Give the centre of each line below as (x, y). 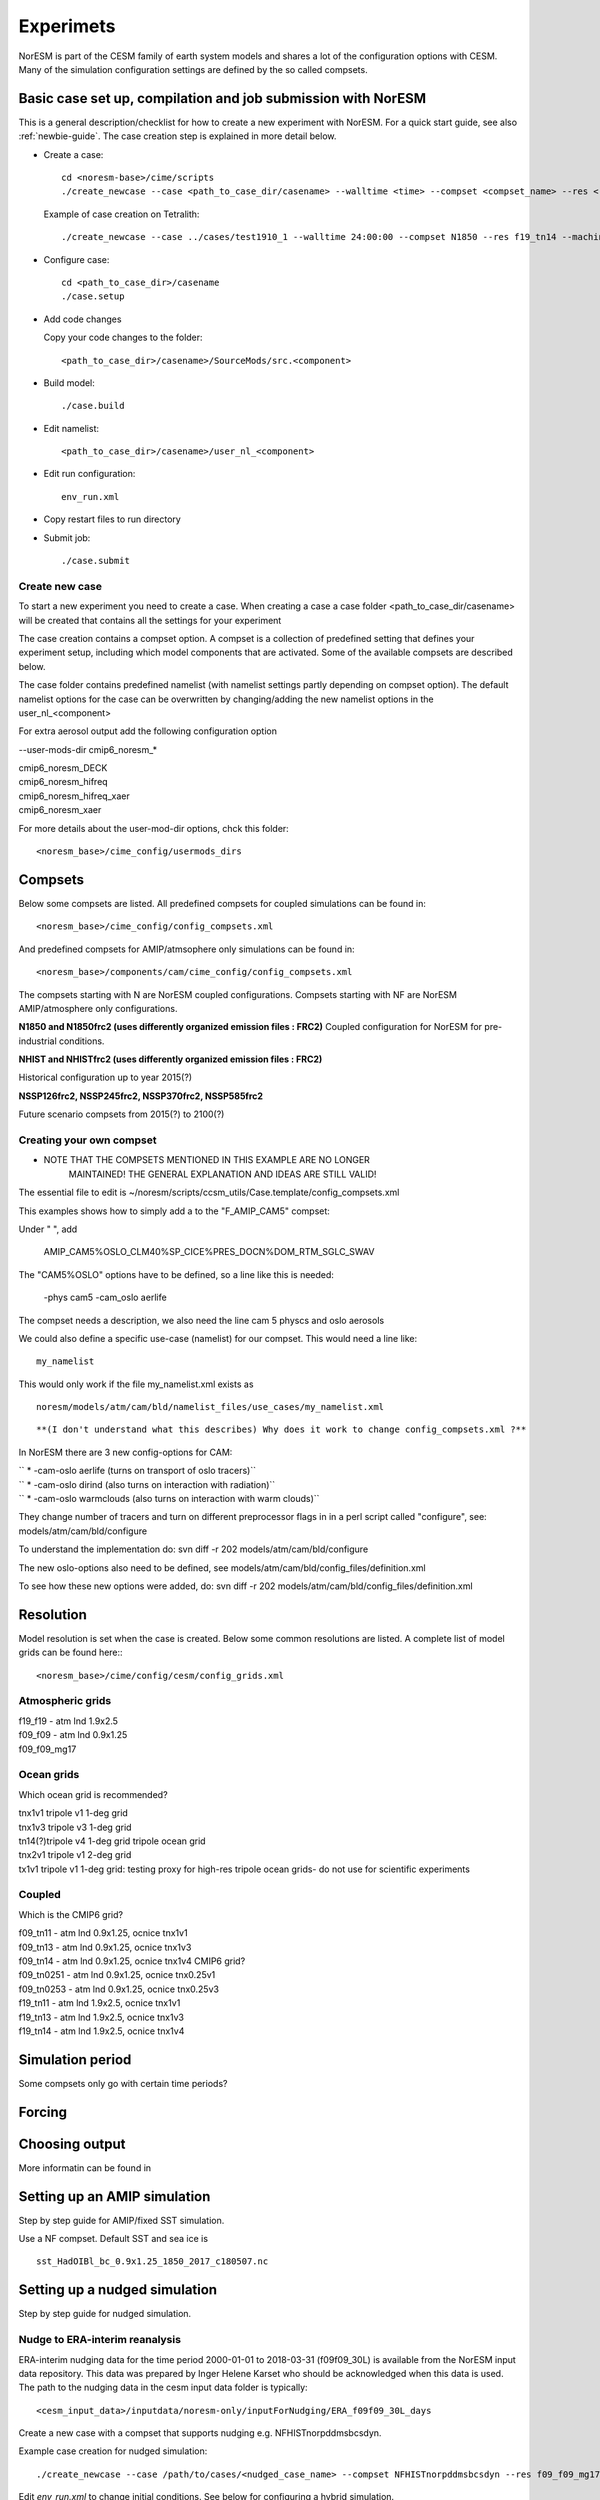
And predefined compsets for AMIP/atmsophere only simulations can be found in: (186, 949)
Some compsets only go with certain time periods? (123, 2083)
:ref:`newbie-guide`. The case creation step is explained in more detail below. (177, 136)
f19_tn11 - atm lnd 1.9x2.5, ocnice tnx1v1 (99, 2003)
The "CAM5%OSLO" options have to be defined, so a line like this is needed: (176, 1274)
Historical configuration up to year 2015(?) (105, 1077)
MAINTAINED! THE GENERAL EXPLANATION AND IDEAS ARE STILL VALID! (222, 1174)
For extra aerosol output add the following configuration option (147, 731)
